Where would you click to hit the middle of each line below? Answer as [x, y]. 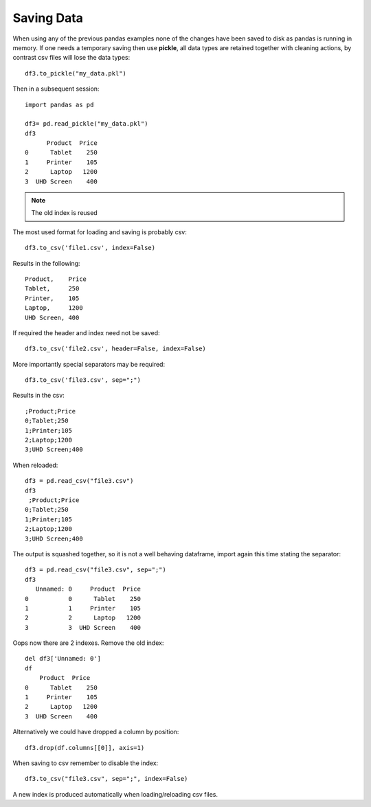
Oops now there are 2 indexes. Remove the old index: [88, 643]
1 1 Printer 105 [83, 608]
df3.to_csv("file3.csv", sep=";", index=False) [106, 779]
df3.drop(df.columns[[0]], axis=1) [85, 748]
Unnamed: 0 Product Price [88, 589]
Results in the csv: [38, 396]
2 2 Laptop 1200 [83, 618]
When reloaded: [35, 465]
